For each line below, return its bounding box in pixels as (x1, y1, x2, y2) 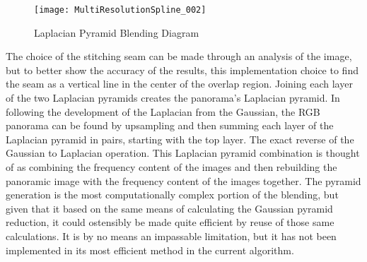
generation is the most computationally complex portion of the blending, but (6, 187, 339, 202)
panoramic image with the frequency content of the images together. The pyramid (6, 173, 361, 188)
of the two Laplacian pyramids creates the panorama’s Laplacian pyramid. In (6, 90, 340, 105)
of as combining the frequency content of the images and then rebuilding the (6, 160, 337, 174)
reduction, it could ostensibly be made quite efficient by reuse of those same (6, 215, 334, 230)
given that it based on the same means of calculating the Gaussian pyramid (6, 201, 333, 215)
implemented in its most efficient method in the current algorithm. (6, 242, 294, 257)
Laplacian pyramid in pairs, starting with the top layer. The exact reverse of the (6, 131, 354, 146)
